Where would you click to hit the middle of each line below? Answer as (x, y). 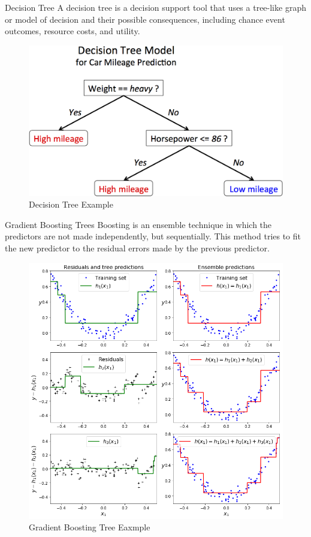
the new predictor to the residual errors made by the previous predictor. (137, 247)
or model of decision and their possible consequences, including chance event (145, 19)
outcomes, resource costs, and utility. (73, 31)
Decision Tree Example (71, 204)
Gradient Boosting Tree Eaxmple (90, 527)
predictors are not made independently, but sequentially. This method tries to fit (153, 236)
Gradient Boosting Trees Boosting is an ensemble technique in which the (138, 224)
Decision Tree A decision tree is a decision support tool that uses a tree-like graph (155, 7)
